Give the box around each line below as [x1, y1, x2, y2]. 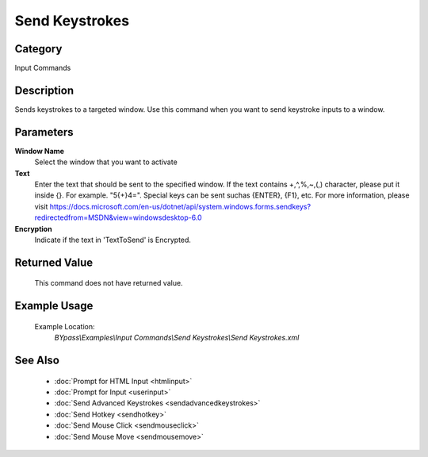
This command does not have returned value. [34, 278, 183, 288]
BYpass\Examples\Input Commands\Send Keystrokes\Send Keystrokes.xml [54, 333, 300, 343]
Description [14, 83, 75, 97]
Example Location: [34, 321, 95, 331]
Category [14, 42, 63, 56]
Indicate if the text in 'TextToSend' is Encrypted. [34, 235, 192, 244]
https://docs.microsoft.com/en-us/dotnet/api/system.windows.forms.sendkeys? [49, 202, 311, 211]
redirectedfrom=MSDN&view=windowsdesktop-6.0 [34, 213, 202, 222]
